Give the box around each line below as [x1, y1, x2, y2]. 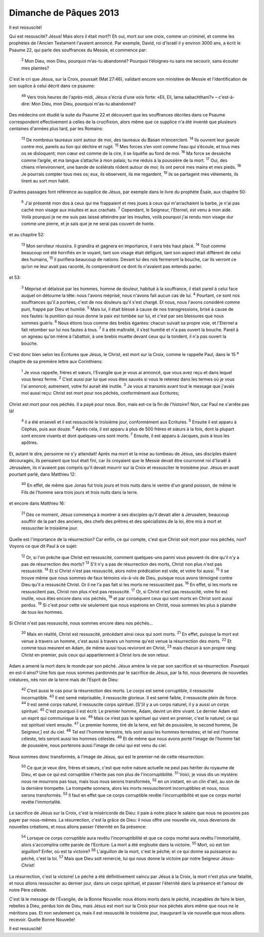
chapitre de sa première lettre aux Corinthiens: [9, 358, 103, 364]
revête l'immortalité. [21, 799, 62, 805]
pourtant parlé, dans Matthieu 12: [9, 471, 76, 477]
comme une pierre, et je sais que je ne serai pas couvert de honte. [21, 221, 155, 226]
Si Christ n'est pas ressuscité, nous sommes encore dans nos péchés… [9, 620, 154, 626]
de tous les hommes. [21, 609, 64, 615]
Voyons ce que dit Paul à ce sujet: [9, 543, 78, 549]
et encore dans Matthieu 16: [9, 500, 66, 506]
